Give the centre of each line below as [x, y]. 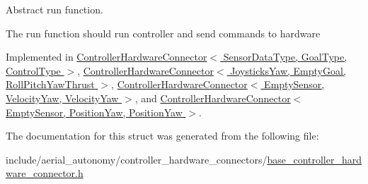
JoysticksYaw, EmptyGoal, [288, 70]
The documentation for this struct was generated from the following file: [162, 136]
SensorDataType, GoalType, [285, 57]
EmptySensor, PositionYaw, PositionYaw [94, 112]
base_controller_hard [315, 159]
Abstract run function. [54, 9]
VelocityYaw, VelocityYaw [62, 98]
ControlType [33, 70]
